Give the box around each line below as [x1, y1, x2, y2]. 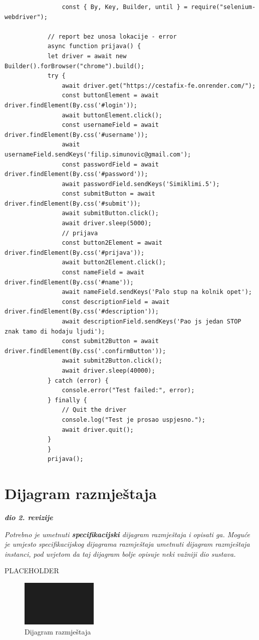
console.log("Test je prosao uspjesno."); [62, 416, 205, 423]
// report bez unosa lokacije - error [47, 33, 177, 40]
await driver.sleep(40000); [62, 367, 155, 374]
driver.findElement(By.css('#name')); [5, 278, 134, 286]
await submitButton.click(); [62, 210, 159, 217]
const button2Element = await [62, 239, 162, 247]
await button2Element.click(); [62, 259, 166, 266]
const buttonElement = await [62, 92, 159, 99]
